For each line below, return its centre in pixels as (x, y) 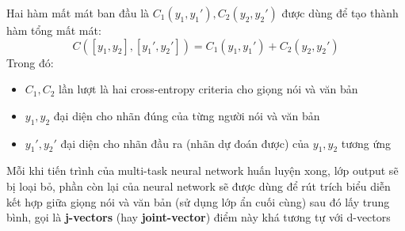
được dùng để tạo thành (340, 13)
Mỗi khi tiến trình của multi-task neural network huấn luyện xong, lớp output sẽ (202, 170)
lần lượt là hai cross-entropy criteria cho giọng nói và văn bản (208, 89)
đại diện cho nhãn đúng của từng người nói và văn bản (187, 115)
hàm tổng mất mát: (54, 30)
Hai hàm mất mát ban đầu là (78, 13)
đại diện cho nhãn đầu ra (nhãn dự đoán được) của (185, 143)
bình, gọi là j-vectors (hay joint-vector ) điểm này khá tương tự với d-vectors (199, 217)
